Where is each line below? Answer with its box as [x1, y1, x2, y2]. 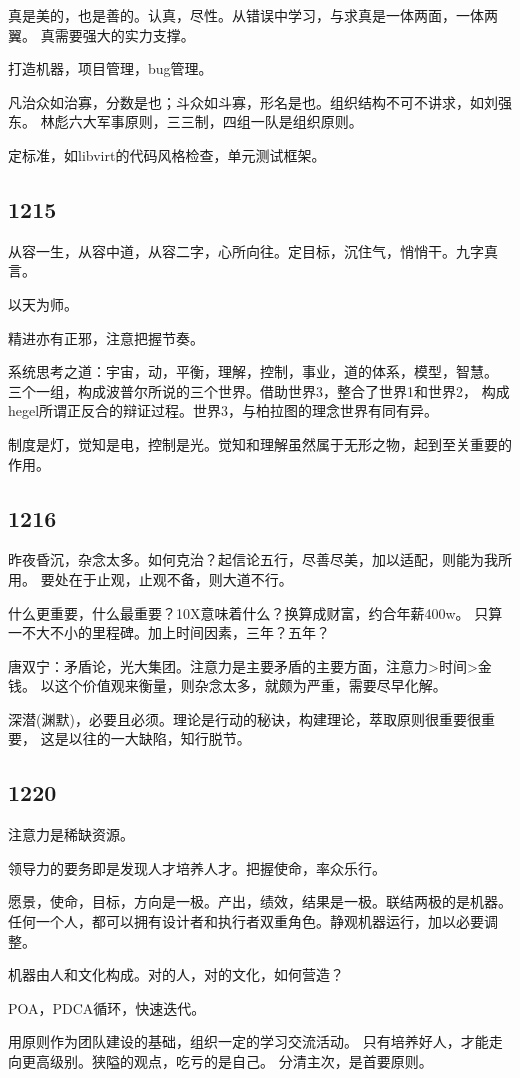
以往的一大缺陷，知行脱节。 [68, 728, 251, 749]
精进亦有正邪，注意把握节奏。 [8, 327, 204, 348]
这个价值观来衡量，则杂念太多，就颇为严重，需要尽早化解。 [54, 675, 447, 696]
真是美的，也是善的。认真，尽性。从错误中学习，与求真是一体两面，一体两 [8, 5, 498, 25]
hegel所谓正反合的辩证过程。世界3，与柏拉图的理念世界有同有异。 [8, 400, 439, 421]
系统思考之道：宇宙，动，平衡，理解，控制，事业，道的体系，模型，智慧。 [8, 361, 498, 382]
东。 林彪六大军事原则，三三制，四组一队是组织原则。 [8, 111, 363, 132]
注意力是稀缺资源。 [8, 824, 134, 845]
